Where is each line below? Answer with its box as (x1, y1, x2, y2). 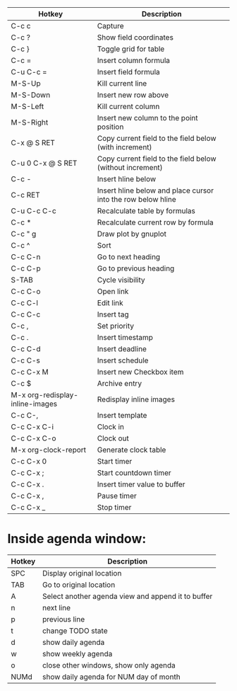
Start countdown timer (97, 468, 171, 477)
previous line (42, 614, 85, 624)
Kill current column (97, 102, 160, 111)
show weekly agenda (42, 649, 113, 658)
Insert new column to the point (97, 113, 199, 122)
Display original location (42, 568, 122, 578)
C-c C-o (11, 287, 41, 296)
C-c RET (11, 190, 40, 200)
